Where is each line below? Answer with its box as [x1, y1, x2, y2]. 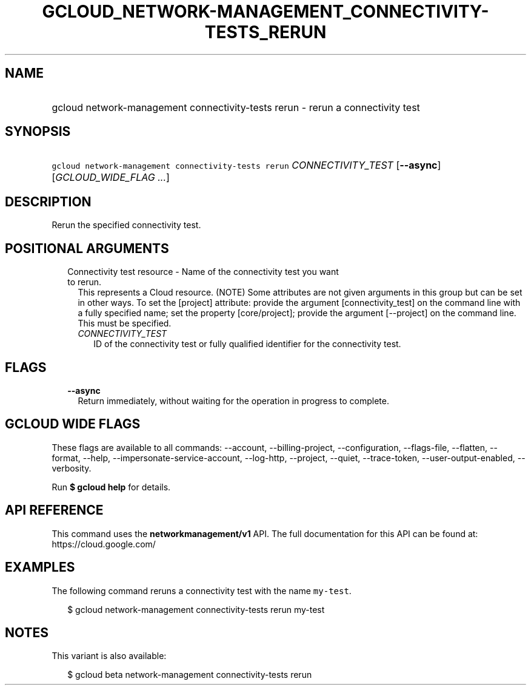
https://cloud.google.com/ [52, 538, 156, 549]
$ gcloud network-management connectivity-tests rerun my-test [67, 604, 325, 615]
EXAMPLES [5, 560, 75, 575]
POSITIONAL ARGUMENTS [5, 240, 169, 256]
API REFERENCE [5, 502, 104, 518]
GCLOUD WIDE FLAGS [5, 416, 141, 432]
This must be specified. [78, 318, 172, 329]
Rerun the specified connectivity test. [52, 220, 201, 231]
